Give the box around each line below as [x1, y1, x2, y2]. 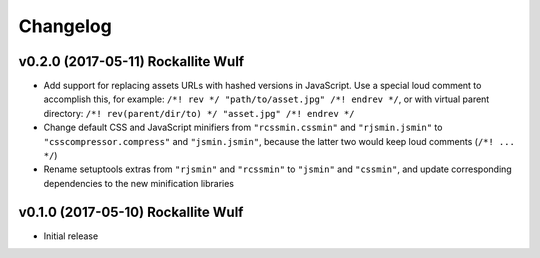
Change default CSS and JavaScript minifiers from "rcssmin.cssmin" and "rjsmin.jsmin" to [43, 121, 443, 134]
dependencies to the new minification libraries [43, 177, 235, 189]
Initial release [43, 230, 99, 242]
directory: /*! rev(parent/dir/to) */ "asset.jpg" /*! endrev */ [43, 107, 355, 119]
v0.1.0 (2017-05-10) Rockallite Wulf [18, 203, 244, 220]
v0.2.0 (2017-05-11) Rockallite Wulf [18, 53, 245, 70]
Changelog [18, 15, 112, 37]
